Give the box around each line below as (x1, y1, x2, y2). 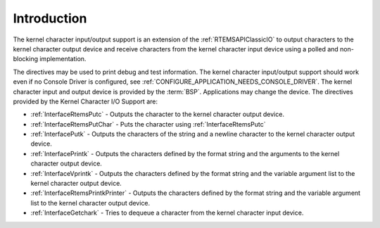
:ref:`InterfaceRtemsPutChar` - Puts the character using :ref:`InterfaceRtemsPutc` (30, 120, 267, 128)
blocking (13, 55, 39, 63)
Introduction (13, 11, 87, 26)
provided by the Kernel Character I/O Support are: (13, 97, 158, 106)
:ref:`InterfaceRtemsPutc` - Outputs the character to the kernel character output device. (30, 110, 285, 119)
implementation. (39, 55, 87, 63)
